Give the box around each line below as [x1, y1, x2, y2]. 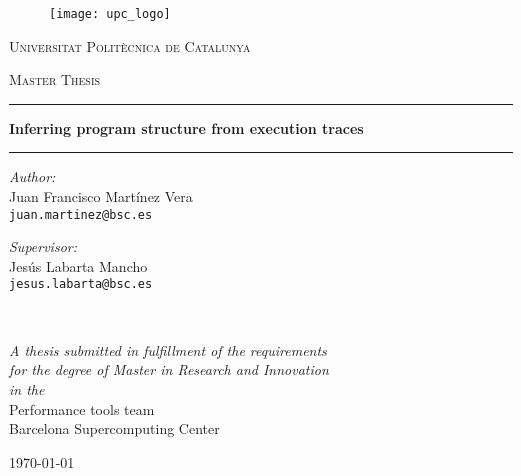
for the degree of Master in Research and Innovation [9, 359, 329, 380]
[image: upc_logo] [49, 7, 171, 21]
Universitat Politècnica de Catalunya [9, 35, 251, 56]
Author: [9, 166, 56, 187]
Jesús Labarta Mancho [9, 255, 148, 276]
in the [9, 378, 45, 399]
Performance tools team [9, 398, 155, 419]
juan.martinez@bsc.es [9, 207, 153, 222]
